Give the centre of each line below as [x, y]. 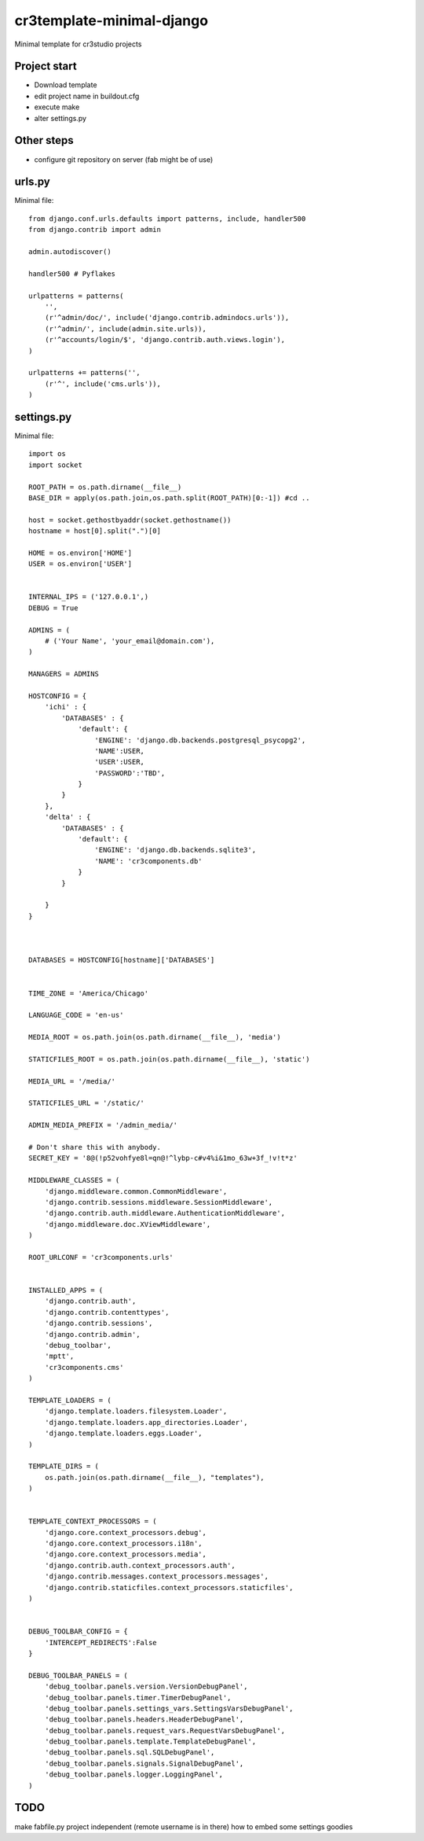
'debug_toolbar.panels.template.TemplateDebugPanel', [150, 1742]
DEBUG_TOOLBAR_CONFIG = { [79, 1631]
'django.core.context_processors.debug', [126, 1532]
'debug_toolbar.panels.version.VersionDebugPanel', [146, 1686]
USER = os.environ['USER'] [80, 564]
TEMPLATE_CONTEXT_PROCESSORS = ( [93, 1521]
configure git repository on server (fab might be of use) [124, 159]
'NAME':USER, [120, 751]
